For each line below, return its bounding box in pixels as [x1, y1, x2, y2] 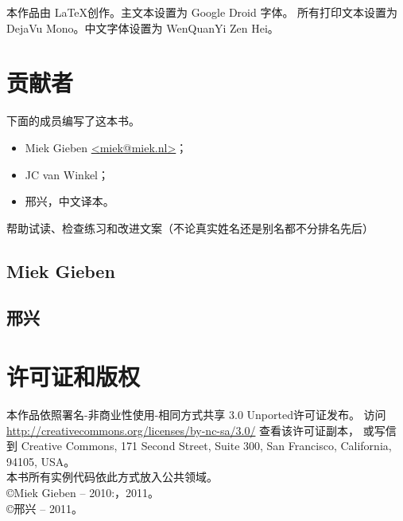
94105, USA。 [6, 452, 76, 469]
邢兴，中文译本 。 [25, 193, 114, 210]
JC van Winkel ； [25, 166, 109, 182]
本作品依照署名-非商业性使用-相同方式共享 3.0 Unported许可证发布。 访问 [6, 405, 386, 422]
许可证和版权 [6, 360, 141, 393]
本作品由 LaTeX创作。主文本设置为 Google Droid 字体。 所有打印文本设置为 [6, 4, 398, 20]
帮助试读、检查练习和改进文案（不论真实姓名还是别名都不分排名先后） [6, 219, 374, 236]
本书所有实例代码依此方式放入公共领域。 [6, 468, 218, 485]
